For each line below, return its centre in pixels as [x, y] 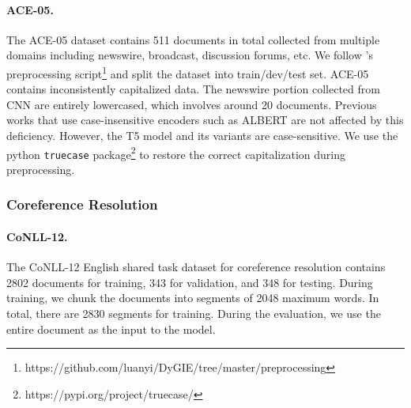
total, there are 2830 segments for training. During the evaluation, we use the [194, 313]
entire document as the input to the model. [111, 329]
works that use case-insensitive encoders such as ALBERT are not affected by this [205, 120]
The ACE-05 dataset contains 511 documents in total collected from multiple [193, 39]
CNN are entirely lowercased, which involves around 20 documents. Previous [192, 104]
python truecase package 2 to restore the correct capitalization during [176, 153]
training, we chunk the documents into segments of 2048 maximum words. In [193, 298]
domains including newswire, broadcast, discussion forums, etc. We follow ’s [190, 55]
